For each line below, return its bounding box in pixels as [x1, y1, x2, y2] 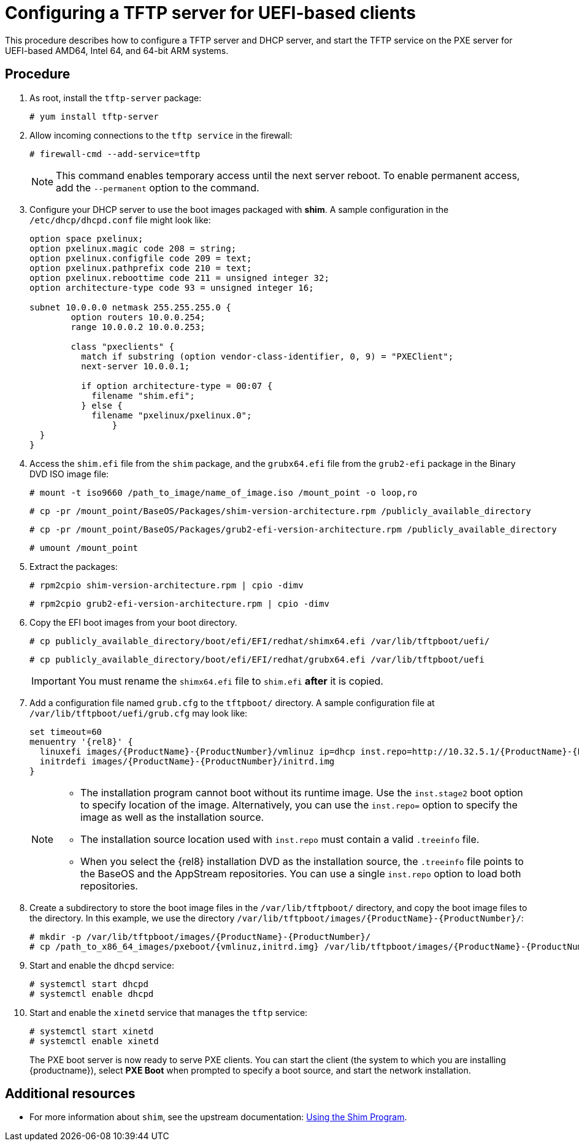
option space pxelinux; [29, 233, 144, 244]
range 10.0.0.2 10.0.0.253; [71, 321, 205, 332]
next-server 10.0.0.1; [81, 361, 190, 371]
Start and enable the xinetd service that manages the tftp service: [29, 1007, 308, 1018]
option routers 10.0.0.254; [71, 312, 205, 322]
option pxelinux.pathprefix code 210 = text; [29, 263, 252, 273]
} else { [81, 400, 123, 410]
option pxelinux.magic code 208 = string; [29, 243, 237, 253]
